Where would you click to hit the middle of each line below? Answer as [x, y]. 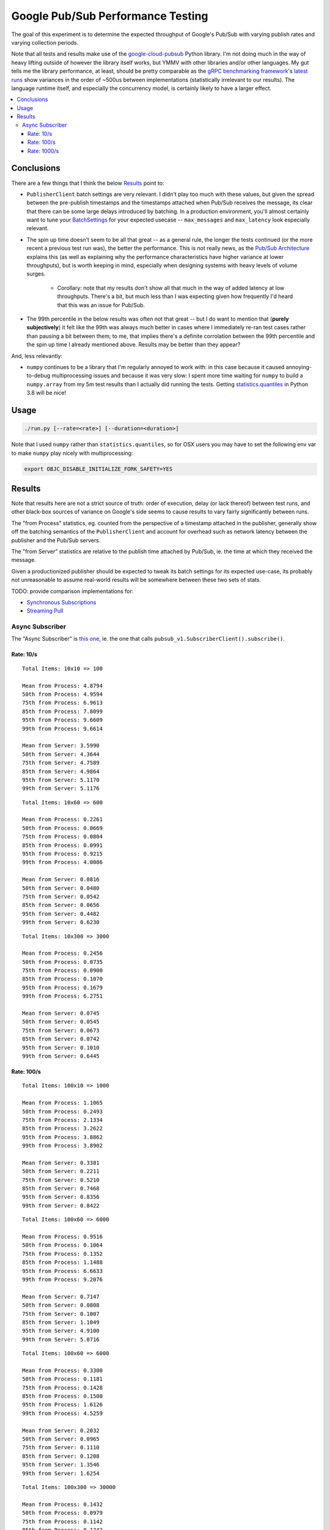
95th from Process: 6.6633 [63, 1271]
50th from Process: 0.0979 [63, 1513]
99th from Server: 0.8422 [61, 1205]
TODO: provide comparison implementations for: [72, 591]
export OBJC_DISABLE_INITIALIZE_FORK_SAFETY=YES [98, 469]
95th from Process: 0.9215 [63, 854]
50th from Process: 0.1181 [63, 1379]
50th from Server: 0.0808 [61, 1305]
